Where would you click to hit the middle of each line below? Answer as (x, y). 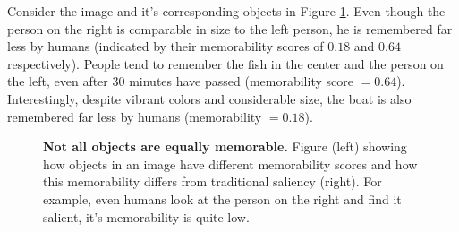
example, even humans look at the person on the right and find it (222, 198)
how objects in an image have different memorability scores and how (230, 163)
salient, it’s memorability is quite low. (146, 216)
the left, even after (58, 81)
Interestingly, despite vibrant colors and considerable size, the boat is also (209, 98)
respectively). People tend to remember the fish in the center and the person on (225, 63)
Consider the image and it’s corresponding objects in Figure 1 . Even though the (226, 11)
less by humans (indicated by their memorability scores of (166, 46)
